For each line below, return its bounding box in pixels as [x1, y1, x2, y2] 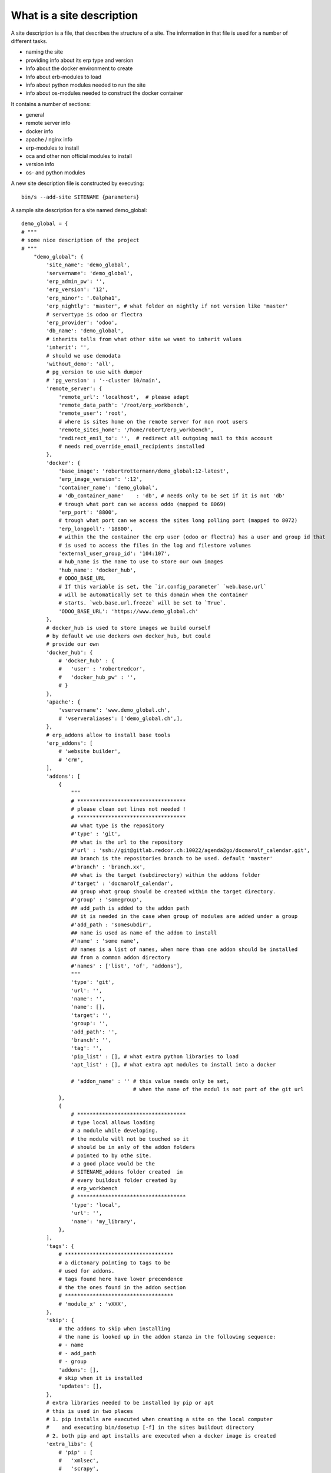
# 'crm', [58, 756, 84, 763]
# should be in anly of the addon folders [71, 1144, 196, 1151]
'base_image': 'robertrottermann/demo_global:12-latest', [58, 468, 230, 474]
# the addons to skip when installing [58, 1325, 171, 1332]
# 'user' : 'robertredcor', [58, 666, 146, 672]
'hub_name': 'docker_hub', [58, 566, 137, 573]
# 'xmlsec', [58, 1457, 100, 1464]
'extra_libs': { [46, 1441, 93, 1448]
